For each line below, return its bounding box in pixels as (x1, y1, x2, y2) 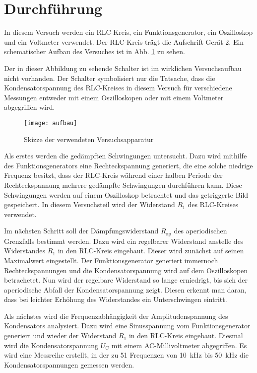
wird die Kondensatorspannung (4, 340, 99, 350)
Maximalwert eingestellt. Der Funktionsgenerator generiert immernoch (4, 255, 218, 265)
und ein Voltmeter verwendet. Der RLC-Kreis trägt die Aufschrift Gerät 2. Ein (4, 36, 244, 47)
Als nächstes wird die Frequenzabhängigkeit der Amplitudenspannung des (4, 310, 228, 321)
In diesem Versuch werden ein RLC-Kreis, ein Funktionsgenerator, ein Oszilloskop (4, 27, 253, 37)
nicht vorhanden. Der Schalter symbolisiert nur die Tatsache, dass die (4, 73, 215, 83)
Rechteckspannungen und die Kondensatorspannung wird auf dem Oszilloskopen (4, 265, 248, 275)
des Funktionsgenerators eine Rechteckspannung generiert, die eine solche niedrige (4, 160, 253, 170)
